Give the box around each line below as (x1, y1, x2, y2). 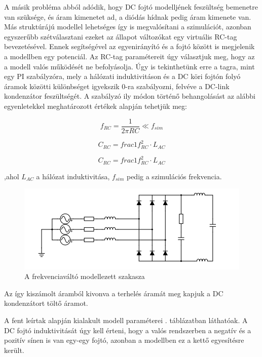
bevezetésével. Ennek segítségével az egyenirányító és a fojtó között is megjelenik (4, 41, 255, 52)
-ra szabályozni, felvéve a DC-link (125, 81, 230, 91)
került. (4, 344, 24, 355)
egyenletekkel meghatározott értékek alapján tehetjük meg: (4, 100, 187, 111)
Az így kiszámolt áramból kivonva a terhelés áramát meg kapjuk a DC (4, 288, 223, 298)
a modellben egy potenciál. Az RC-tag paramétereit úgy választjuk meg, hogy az (4, 51, 255, 61)
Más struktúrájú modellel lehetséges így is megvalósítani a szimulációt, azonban (4, 21, 251, 32)
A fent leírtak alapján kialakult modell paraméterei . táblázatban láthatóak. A (4, 314, 248, 325)
